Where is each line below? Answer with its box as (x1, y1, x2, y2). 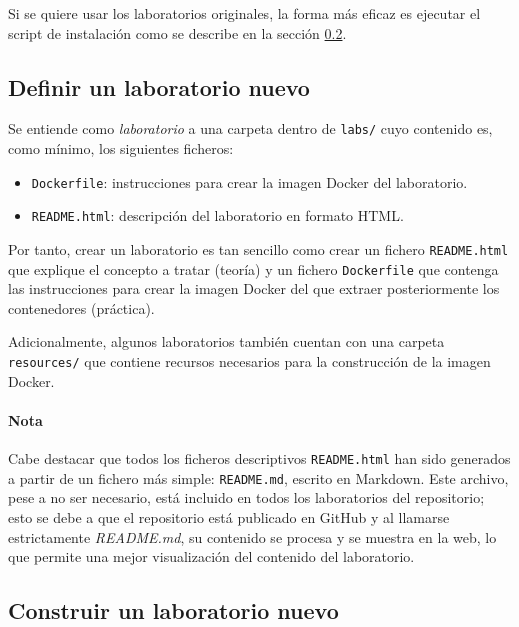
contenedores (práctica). (8, 297, 155, 318)
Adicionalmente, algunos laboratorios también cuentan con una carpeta (8, 331, 445, 352)
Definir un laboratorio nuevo (8, 71, 310, 102)
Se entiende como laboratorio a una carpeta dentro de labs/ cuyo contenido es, (8, 118, 493, 139)
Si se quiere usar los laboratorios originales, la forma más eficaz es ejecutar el (8, 3, 481, 23)
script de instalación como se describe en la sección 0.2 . (8, 22, 347, 43)
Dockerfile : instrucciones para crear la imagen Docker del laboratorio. (31, 171, 468, 192)
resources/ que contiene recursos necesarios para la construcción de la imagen (8, 351, 491, 372)
